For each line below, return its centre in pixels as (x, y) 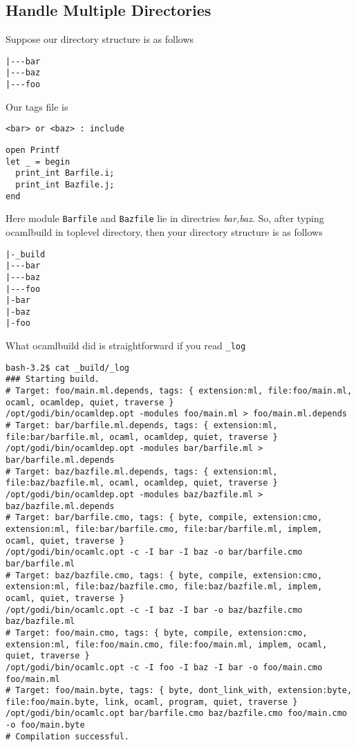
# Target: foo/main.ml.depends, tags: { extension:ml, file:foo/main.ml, (179, 391)
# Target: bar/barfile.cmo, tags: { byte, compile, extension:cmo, (164, 518)
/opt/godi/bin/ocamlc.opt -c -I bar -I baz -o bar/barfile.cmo (154, 552)
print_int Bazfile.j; (65, 184)
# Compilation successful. (67, 736)
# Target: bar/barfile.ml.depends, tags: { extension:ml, (142, 426)
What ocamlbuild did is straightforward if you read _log (126, 345)
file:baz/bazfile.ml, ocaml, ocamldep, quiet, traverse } (142, 483)
